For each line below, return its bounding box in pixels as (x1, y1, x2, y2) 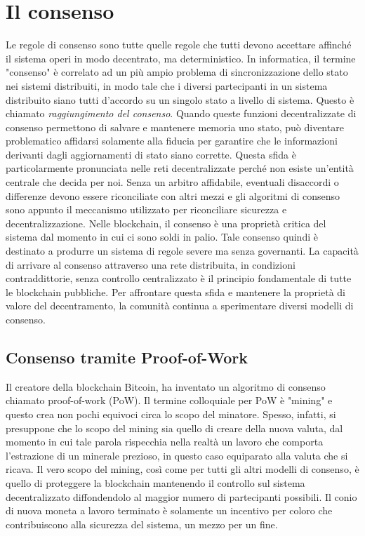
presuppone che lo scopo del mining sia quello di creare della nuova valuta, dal (6, 420, 343, 435)
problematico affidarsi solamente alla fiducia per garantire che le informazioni (6, 133, 338, 148)
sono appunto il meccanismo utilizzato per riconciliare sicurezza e (6, 202, 287, 217)
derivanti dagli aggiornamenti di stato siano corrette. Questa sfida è (6, 147, 296, 161)
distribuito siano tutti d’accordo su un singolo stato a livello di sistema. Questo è (6, 92, 354, 107)
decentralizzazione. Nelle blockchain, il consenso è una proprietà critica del (6, 215, 326, 230)
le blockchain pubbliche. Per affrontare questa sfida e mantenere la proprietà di (6, 284, 345, 299)
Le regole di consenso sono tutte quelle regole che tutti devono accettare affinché (6, 37, 352, 52)
